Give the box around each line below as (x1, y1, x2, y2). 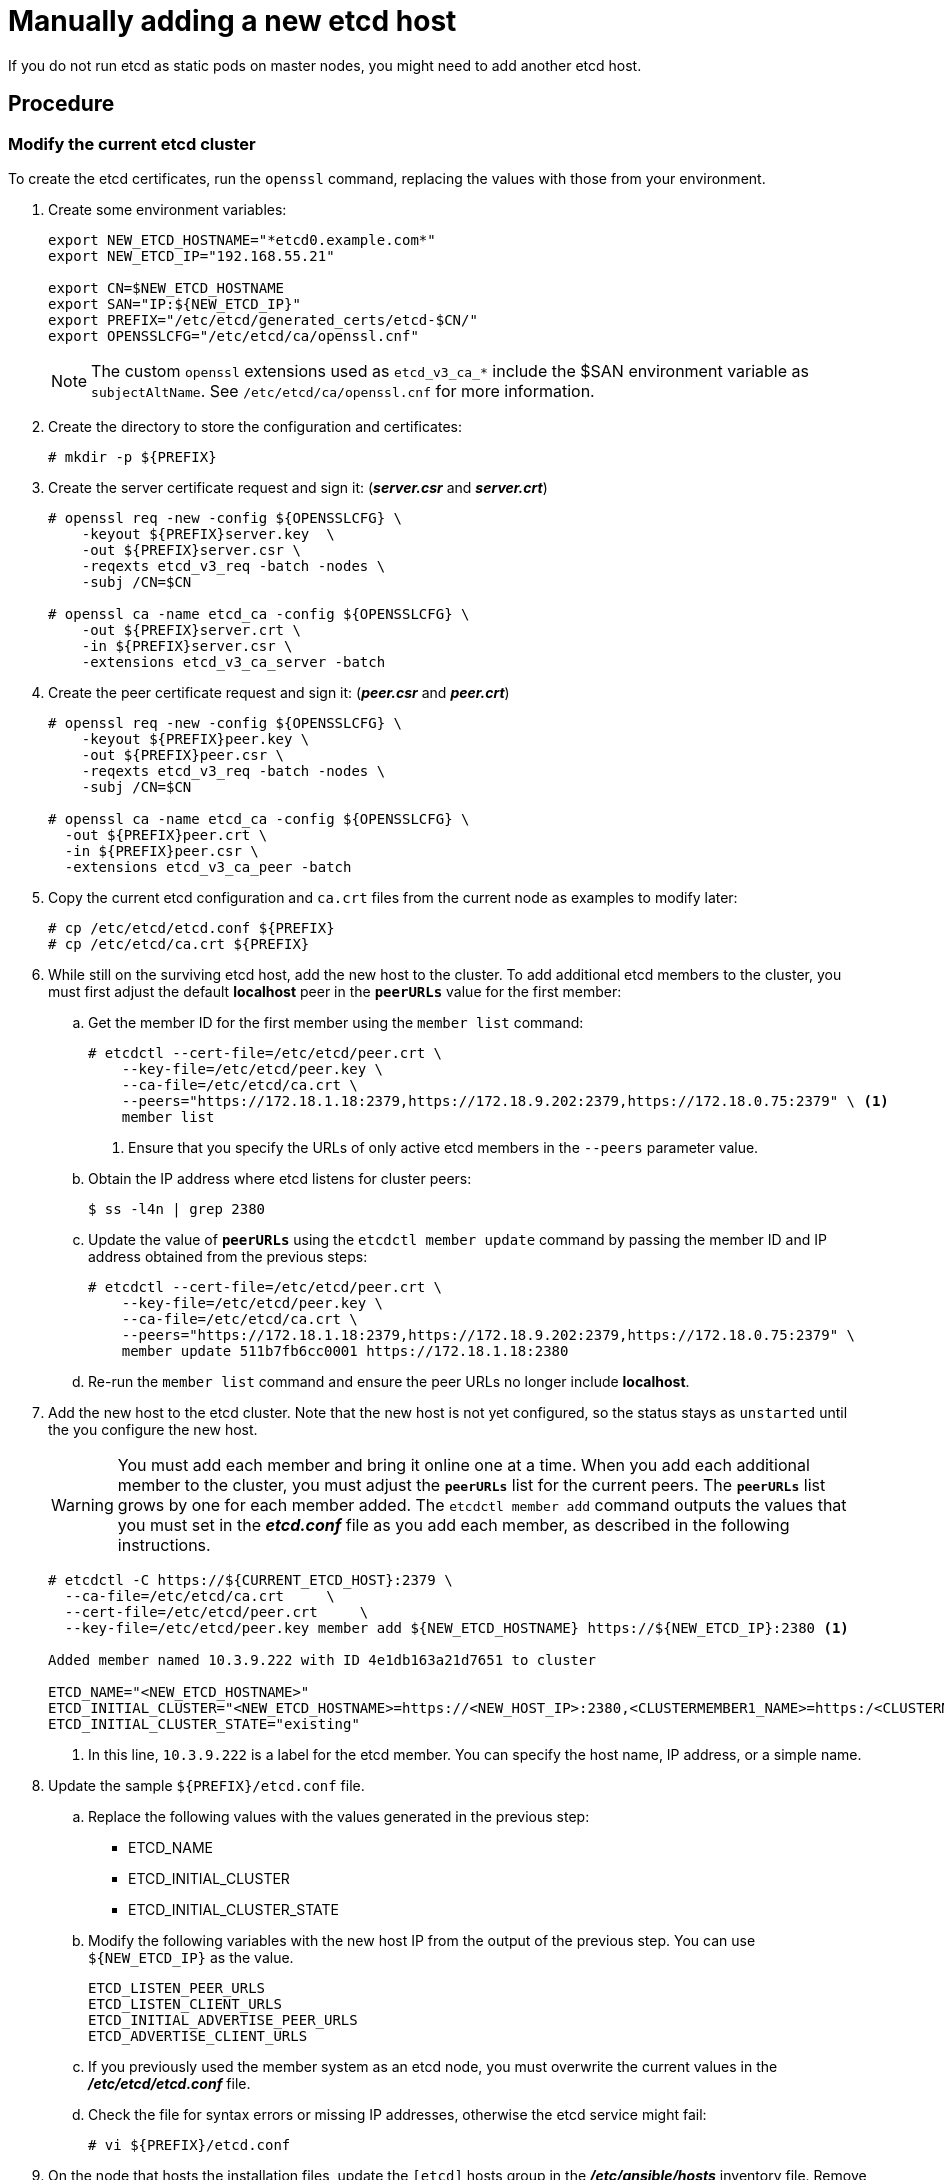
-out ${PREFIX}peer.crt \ (64, 826, 268, 843)
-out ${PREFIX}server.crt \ (81, 621, 301, 638)
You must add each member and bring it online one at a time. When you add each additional (117, 1454, 810, 1475)
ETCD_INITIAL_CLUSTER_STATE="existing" (48, 1715, 360, 1732)
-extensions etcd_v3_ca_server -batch (81, 653, 386, 670)
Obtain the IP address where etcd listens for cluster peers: (88, 1169, 472, 1187)
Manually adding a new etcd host (8, 4, 457, 38)
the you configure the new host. (48, 1420, 258, 1438)
